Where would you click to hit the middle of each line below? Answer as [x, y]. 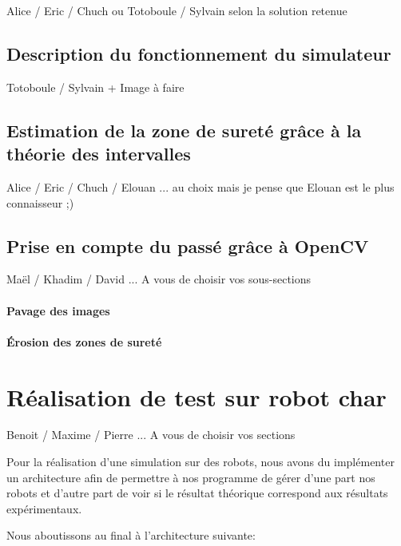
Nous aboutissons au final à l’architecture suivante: [131, 535]
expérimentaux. [44, 508]
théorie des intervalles [99, 154]
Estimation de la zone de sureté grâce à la [184, 130]
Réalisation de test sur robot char [197, 396]
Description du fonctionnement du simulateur [199, 53]
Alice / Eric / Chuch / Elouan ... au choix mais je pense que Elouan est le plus [200, 186]
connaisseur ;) [40, 202]
